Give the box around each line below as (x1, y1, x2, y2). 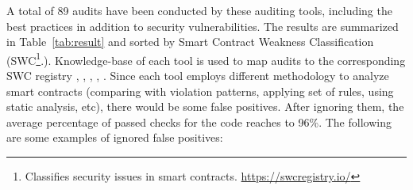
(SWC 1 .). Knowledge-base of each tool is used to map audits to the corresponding (6, 49, 406, 68)
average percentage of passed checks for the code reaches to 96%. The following (6, 113, 392, 130)
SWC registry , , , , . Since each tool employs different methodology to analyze (6, 67, 389, 84)
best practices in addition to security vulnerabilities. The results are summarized (6, 17, 399, 34)
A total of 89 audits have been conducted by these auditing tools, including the (6, 2, 392, 18)
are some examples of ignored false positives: (6, 129, 223, 146)
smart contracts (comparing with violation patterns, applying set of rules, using (6, 82, 394, 99)
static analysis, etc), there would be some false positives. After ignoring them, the (6, 98, 404, 115)
